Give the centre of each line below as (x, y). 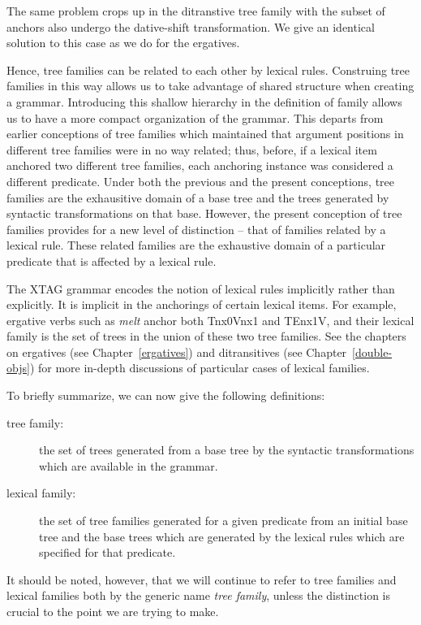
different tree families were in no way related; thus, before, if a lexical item (192, 149)
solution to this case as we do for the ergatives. (123, 43)
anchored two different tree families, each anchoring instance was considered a (200, 165)
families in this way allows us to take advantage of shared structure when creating (210, 86)
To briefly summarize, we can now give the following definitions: (166, 395)
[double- (372, 352)
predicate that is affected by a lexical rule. (112, 260)
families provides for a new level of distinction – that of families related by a (196, 229)
